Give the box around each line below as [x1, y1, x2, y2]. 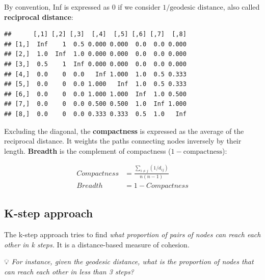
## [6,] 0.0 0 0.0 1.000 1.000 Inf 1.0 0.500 [4, 90, 187, 98]
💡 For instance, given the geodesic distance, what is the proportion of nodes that [4, 256, 254, 267]
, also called [223, 2, 260, 12]
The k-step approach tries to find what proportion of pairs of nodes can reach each [4, 229, 261, 240]
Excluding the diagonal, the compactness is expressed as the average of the [4, 125, 244, 136]
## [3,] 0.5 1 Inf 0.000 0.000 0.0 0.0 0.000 [4, 60, 187, 68]
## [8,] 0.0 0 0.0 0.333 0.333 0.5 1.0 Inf [4, 110, 187, 118]
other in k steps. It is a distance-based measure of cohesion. [4, 239, 190, 249]
